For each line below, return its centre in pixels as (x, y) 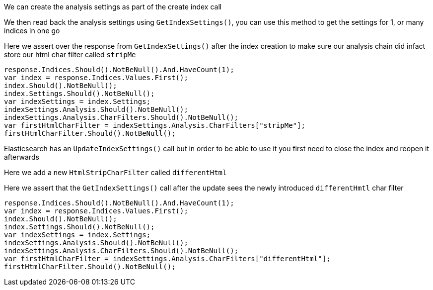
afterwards (22, 157)
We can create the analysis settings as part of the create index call (113, 7)
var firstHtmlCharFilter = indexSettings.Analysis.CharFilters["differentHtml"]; (167, 259)
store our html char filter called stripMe (70, 54)
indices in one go (32, 31)
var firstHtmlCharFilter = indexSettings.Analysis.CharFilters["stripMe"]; (155, 125)
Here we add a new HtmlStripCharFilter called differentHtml (115, 172)
